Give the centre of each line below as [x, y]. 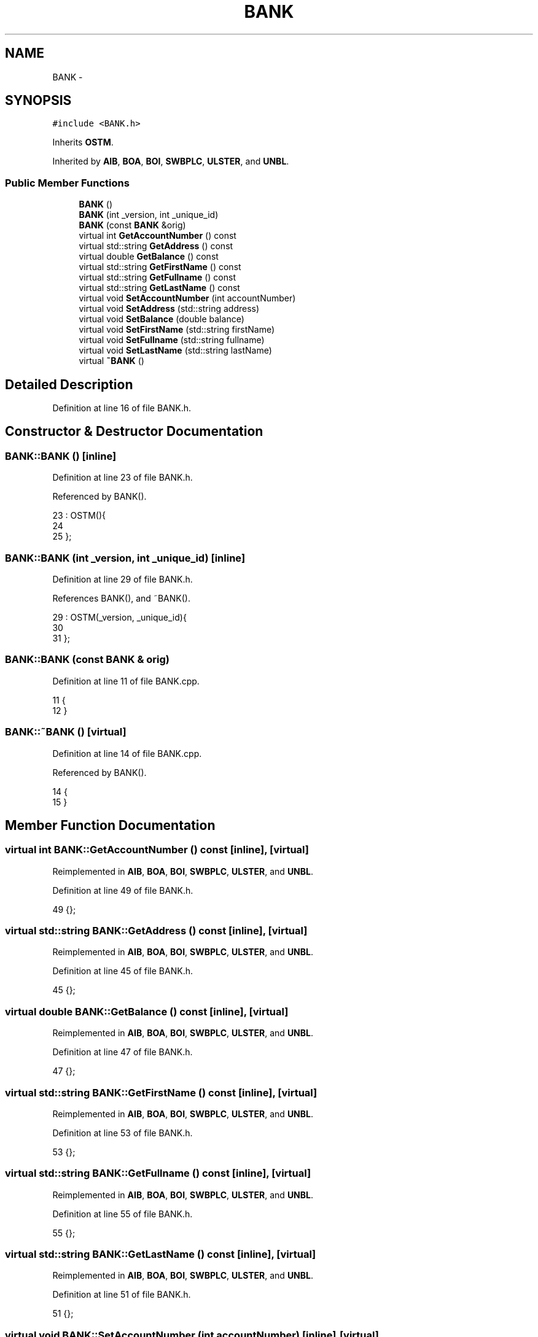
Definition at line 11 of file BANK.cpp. [126, 681]
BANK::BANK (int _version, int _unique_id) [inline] [125, 558]
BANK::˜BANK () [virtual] [66, 732]
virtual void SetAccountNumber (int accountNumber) [187, 298]
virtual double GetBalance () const [149, 257]
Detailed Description [69, 384]
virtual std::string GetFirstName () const [160, 267]
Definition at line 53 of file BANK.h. [123, 1133]
